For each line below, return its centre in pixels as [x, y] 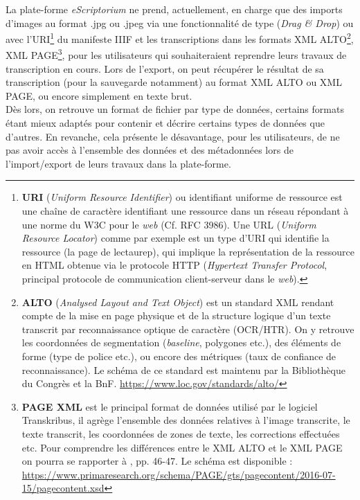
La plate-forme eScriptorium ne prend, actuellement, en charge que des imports [174, 9]
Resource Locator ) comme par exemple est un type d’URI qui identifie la [175, 238]
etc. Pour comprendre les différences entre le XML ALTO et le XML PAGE [182, 447]
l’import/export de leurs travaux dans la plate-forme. [118, 163]
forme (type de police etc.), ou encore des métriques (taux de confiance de [179, 356]
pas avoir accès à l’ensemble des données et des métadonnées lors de [150, 150]
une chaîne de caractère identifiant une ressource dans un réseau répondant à [185, 211]
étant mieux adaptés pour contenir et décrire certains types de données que [165, 123]
